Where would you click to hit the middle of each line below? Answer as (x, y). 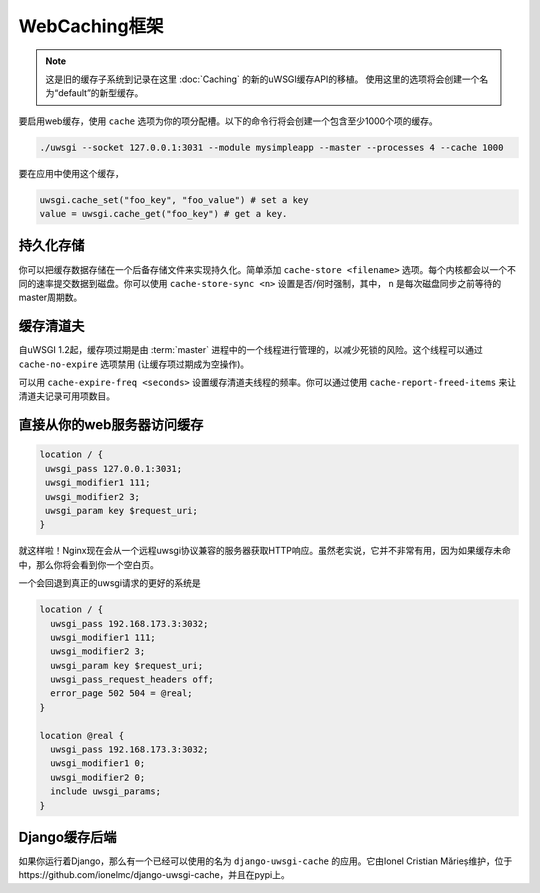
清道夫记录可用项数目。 (66, 396)
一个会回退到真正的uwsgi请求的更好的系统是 (110, 583)
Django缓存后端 (67, 837)
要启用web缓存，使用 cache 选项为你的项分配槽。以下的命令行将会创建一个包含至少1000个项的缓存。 (228, 121)
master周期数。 (50, 297)
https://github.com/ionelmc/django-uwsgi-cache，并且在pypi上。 (154, 875)
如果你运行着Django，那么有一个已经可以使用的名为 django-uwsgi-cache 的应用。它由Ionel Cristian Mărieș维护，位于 (265, 861)
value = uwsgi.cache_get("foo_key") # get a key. (163, 214)
